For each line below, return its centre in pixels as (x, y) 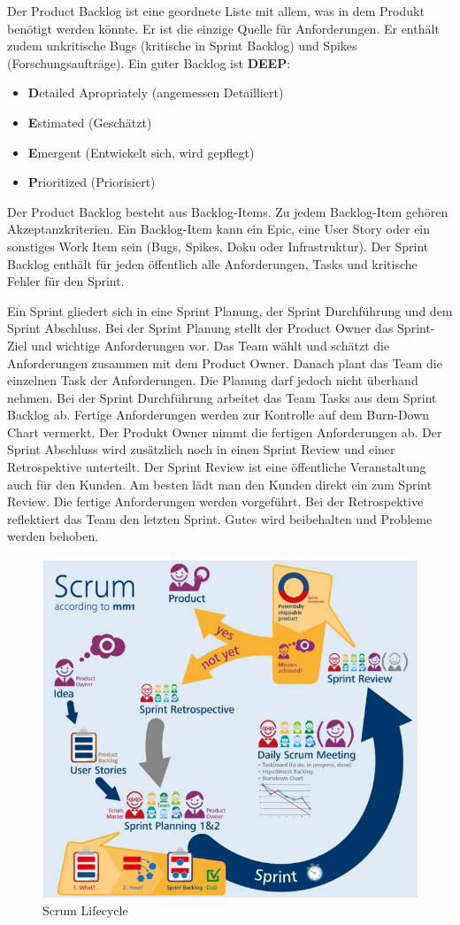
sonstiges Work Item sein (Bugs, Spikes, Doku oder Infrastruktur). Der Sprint (218, 246)
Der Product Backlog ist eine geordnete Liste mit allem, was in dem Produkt (216, 11)
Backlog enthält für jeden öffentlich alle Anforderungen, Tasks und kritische (212, 263)
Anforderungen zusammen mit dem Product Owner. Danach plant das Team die (225, 362)
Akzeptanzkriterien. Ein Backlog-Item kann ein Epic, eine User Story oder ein (219, 229)
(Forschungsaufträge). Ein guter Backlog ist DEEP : (149, 62)
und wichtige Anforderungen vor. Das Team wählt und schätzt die (211, 345)
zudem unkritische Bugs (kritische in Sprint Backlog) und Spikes (182, 46)
